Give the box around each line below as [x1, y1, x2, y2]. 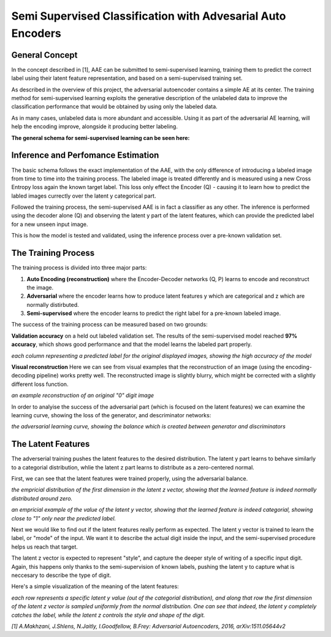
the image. [26, 284, 54, 291]
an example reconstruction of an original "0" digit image [11, 392, 154, 399]
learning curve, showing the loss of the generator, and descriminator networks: [11, 412, 211, 419]
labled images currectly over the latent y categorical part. [11, 192, 156, 199]
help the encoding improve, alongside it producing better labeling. [11, 123, 178, 130]
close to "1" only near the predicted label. [11, 514, 116, 522]
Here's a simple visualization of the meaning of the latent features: [11, 583, 179, 590]
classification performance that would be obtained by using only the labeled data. [11, 103, 218, 110]
